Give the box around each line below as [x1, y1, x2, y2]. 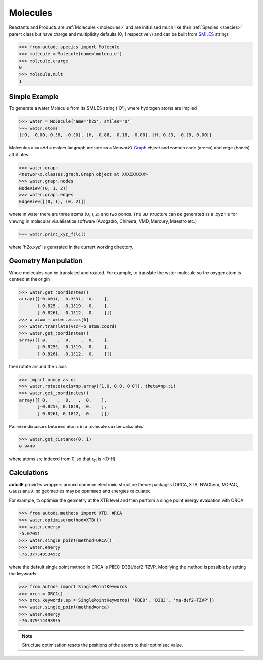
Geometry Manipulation [9, 256, 83, 265]
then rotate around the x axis [9, 363, 67, 369]
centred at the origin [9, 277, 50, 282]
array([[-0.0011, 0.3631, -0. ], [19, 296, 110, 302]
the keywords [9, 571, 37, 576]
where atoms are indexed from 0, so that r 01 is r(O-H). [9, 456, 117, 463]
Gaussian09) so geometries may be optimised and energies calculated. [9, 489, 152, 494]
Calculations [9, 468, 48, 477]
